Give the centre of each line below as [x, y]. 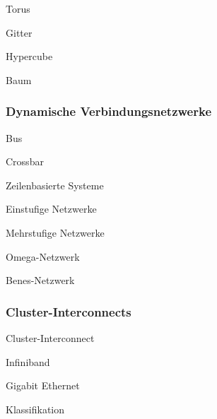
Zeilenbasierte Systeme [55, 185]
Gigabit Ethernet [43, 385]
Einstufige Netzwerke [51, 209]
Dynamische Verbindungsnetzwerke [109, 111]
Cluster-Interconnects [69, 311]
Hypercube [29, 56]
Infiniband [28, 361]
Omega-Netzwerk [43, 256]
